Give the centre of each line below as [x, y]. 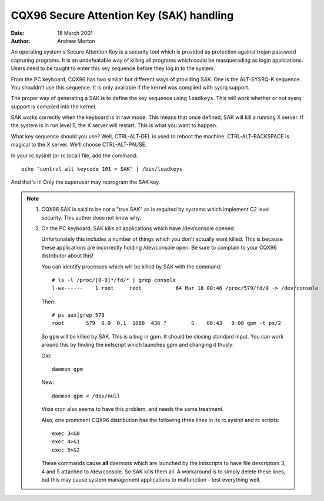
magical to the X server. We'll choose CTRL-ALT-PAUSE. [79, 145]
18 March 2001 [75, 33]
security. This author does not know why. [91, 217]
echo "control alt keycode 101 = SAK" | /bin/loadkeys [102, 169]
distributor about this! [67, 256]
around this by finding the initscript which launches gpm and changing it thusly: [138, 345]
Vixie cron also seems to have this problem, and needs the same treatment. [133, 409]
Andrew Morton [76, 41]
